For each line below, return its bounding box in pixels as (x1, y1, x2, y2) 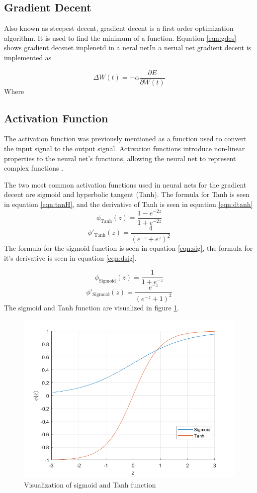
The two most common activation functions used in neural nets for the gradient (4, 179, 247, 190)
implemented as (4, 52, 52, 62)
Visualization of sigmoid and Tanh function (24, 480, 156, 490)
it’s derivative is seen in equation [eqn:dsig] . (4, 252, 137, 263)
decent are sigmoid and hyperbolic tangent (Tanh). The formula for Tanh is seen (4, 189, 250, 199)
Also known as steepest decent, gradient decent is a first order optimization (4, 23, 234, 33)
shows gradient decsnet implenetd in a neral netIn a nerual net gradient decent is (4, 42, 252, 53)
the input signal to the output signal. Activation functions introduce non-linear (4, 143, 245, 154)
